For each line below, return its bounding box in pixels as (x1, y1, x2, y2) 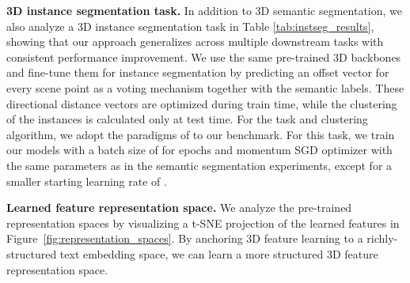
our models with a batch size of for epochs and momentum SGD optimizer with (6, 141, 393, 158)
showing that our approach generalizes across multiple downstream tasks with (6, 33, 384, 50)
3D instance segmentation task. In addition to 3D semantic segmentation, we (6, 2, 403, 18)
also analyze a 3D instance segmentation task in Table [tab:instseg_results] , (6, 17, 374, 34)
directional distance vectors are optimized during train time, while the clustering (6, 95, 397, 111)
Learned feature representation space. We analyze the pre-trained (6, 199, 352, 216)
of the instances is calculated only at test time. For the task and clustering (6, 111, 368, 127)
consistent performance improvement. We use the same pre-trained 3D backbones (6, 48, 401, 65)
